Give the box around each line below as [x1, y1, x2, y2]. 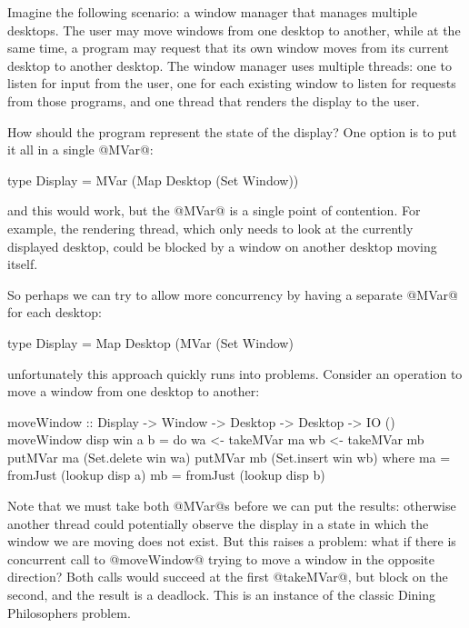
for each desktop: [7, 303, 102, 322]
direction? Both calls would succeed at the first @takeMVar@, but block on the [7, 567, 448, 586]
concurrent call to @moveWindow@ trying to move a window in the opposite [7, 549, 434, 568]
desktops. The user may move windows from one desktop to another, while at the [7, 20, 461, 39]
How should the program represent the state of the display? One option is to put [7, 122, 457, 141]
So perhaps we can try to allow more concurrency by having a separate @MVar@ [7, 284, 458, 304]
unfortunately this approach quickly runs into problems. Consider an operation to [7, 364, 463, 383]
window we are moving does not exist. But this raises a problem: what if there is [7, 532, 456, 551]
